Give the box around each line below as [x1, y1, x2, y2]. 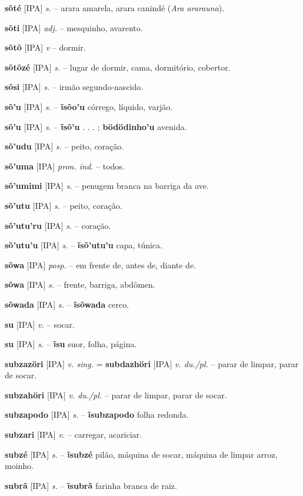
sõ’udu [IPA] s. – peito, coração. [5, 140, 124, 152]
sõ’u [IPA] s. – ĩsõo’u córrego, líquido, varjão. [5, 100, 173, 112]
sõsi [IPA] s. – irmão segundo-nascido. [5, 81, 144, 93]
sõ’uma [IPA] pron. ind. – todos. [5, 159, 125, 172]
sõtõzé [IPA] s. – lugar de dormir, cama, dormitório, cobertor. [5, 61, 231, 73]
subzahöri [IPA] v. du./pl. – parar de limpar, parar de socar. [5, 388, 227, 401]
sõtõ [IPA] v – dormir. [5, 41, 86, 54]
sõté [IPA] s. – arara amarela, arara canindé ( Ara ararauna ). [5, 2, 225, 14]
